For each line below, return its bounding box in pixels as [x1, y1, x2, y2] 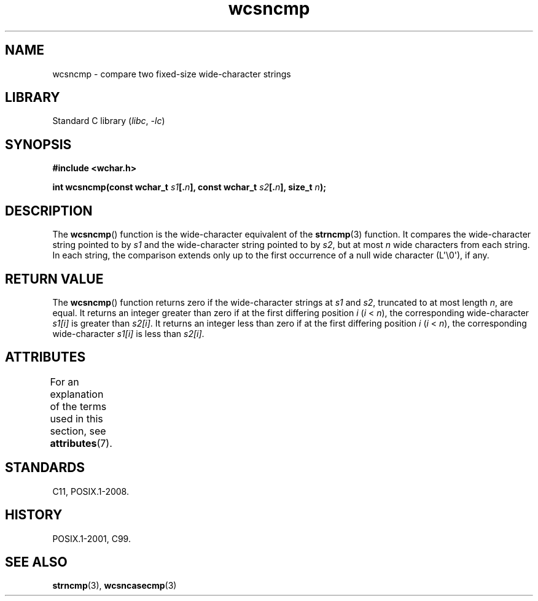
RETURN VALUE [5, 271, 104, 287]
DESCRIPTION [5, 203, 93, 219]
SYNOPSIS [5, 136, 72, 152]
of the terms [50, 400, 107, 413]
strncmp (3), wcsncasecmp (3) [52, 580, 177, 591]
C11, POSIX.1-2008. [52, 486, 129, 497]
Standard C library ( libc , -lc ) [52, 115, 165, 126]
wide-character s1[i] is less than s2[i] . [52, 328, 205, 339]
